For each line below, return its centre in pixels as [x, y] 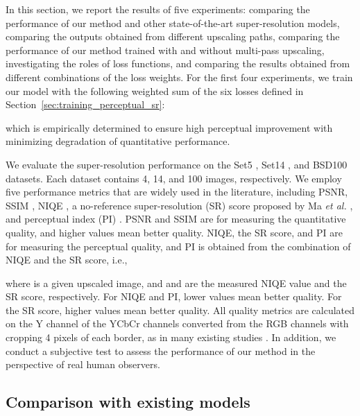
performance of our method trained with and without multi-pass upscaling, [165, 50]
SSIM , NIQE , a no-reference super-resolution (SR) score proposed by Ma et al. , [179, 205]
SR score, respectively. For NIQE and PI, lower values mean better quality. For [174, 296]
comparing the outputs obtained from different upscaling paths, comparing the [173, 36]
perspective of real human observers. [83, 364]
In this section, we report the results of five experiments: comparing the [158, 9]
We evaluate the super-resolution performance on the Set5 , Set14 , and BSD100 [177, 164]
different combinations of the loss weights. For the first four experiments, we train [179, 77]
